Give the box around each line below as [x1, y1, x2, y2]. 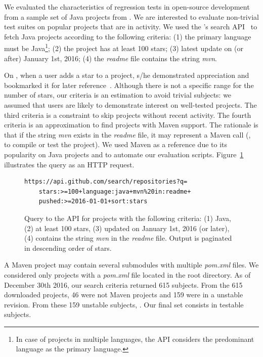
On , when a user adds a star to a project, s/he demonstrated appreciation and [4, 70, 249, 80]
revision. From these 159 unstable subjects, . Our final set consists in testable [4, 299, 244, 309]
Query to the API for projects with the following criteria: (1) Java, [24, 212, 232, 223]
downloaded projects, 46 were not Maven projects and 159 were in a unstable [4, 289, 243, 300]
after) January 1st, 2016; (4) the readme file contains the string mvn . [4, 53, 217, 63]
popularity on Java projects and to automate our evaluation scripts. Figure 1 [4, 149, 244, 159]
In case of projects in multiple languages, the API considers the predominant [16, 333, 254, 344]
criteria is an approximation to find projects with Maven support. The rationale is [4, 119, 258, 130]
